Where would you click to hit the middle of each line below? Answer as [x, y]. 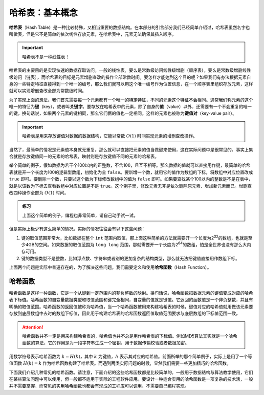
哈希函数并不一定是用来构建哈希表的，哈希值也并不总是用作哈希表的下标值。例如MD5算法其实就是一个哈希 [130, 336]
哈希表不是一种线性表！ [46, 57]
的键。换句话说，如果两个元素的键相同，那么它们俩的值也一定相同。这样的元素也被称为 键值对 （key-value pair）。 [123, 113]
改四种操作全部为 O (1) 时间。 [39, 193]
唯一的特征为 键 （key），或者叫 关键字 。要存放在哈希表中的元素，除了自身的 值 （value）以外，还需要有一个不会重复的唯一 [130, 107]
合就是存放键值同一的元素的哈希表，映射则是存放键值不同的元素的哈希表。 [84, 156]
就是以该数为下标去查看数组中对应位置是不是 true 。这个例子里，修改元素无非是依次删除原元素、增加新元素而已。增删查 [130, 186]
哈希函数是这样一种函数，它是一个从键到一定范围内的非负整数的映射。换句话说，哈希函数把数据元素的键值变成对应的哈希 [131, 293]
